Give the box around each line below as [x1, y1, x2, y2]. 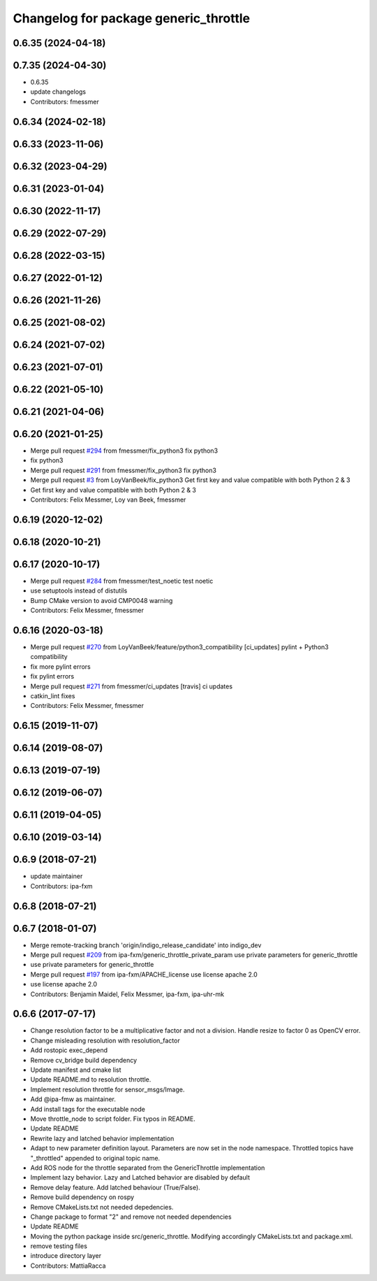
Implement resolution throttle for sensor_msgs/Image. [30, 1085, 185, 1094]
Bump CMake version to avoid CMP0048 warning [30, 596, 173, 604]
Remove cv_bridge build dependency [30, 1056, 138, 1064]
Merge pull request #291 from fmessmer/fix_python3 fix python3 [30, 466, 216, 474]
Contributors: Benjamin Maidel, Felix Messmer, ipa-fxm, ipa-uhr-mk [30, 990, 225, 998]
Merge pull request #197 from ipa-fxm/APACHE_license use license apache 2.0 [30, 970, 258, 979]
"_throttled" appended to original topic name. [30, 1154, 161, 1162]
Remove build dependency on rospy [30, 1193, 135, 1201]
